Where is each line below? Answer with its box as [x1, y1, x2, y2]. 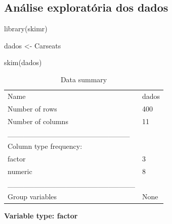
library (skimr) [4, 23, 48, 34]
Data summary [60, 74, 107, 84]
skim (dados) [4, 57, 42, 68]
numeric [8, 165, 32, 176]
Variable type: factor [4, 210, 78, 220]
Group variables [8, 191, 57, 201]
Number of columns [8, 116, 68, 126]
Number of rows [8, 103, 57, 114]
